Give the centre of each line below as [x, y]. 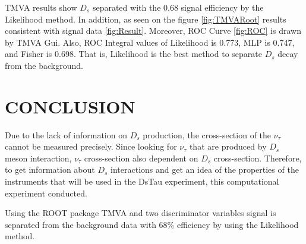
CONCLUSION [70, 106]
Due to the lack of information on [66, 134]
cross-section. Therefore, [258, 158]
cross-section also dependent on [141, 158]
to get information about [50, 169]
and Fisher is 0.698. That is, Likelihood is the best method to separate [133, 54]
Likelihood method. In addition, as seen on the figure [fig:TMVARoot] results [146, 19]
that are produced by [228, 146]
